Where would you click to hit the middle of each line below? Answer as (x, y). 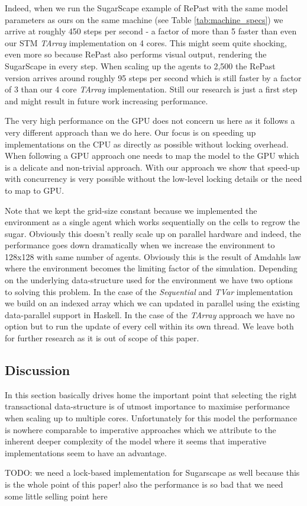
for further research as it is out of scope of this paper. (102, 338)
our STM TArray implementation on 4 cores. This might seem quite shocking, (146, 42)
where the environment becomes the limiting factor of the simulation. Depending (151, 268)
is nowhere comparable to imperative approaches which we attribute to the (140, 429)
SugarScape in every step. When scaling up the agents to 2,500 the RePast (140, 65)
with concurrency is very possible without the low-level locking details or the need (153, 179)
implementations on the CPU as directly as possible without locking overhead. (147, 144)
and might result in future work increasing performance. (106, 100)
